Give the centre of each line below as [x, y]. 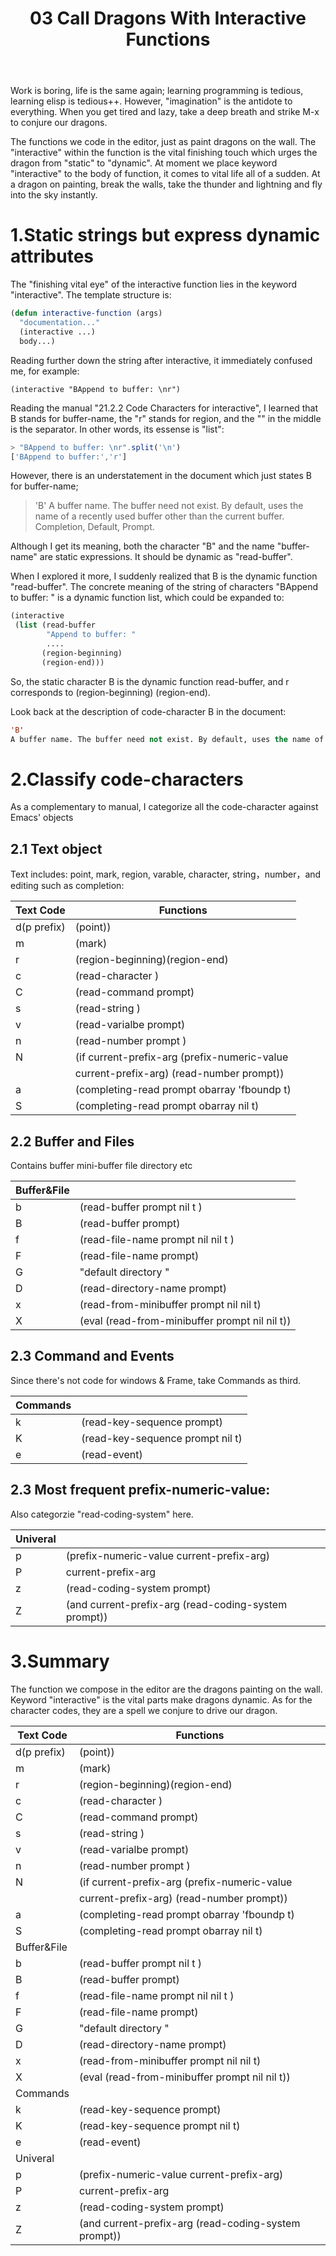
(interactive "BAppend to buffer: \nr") [96, 389]
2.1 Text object [56, 848]
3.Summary [60, 1661]
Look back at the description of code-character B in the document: [148, 711]
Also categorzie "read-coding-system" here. [102, 1514]
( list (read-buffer [55, 625]
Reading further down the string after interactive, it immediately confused [161, 360]
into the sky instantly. [54, 195]
